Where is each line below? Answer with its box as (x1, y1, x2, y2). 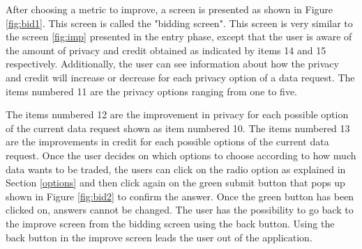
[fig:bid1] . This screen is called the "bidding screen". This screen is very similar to (6, 15, 353, 30)
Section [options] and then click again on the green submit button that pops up (6, 175, 345, 190)
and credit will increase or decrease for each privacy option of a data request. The (6, 70, 355, 84)
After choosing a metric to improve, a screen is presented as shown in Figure (6, 2, 333, 16)
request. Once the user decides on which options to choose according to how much (6, 147, 356, 162)
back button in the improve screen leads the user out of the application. (6, 230, 312, 244)
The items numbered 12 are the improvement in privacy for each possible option (6, 107, 349, 122)
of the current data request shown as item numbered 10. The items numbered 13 (6, 120, 350, 135)
